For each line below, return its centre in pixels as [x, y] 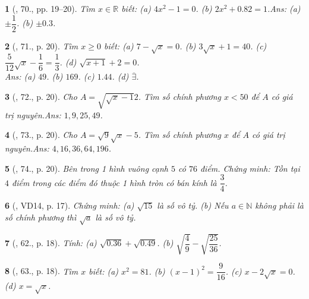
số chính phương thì [41, 217]
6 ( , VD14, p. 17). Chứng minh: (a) [70, 205]
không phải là [279, 205]
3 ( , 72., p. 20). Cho [41, 97]
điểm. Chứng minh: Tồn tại [250, 168]
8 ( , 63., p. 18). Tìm [42, 271]
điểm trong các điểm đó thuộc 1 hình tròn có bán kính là [114, 182]
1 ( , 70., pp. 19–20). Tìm [50, 8]
